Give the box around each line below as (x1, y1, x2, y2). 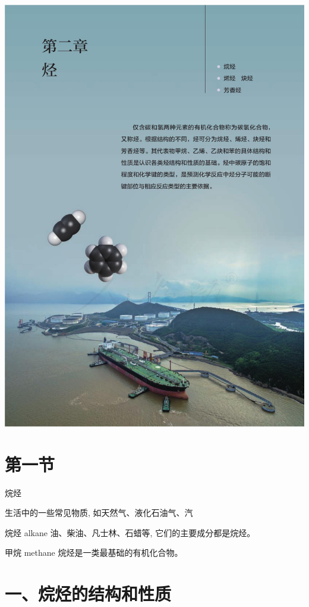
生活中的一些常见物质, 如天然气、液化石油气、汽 (5, 506, 193, 519)
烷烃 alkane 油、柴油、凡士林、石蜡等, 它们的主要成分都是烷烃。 (5, 526, 256, 538)
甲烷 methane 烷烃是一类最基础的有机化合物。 (5, 546, 183, 559)
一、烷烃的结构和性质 (5, 581, 172, 606)
